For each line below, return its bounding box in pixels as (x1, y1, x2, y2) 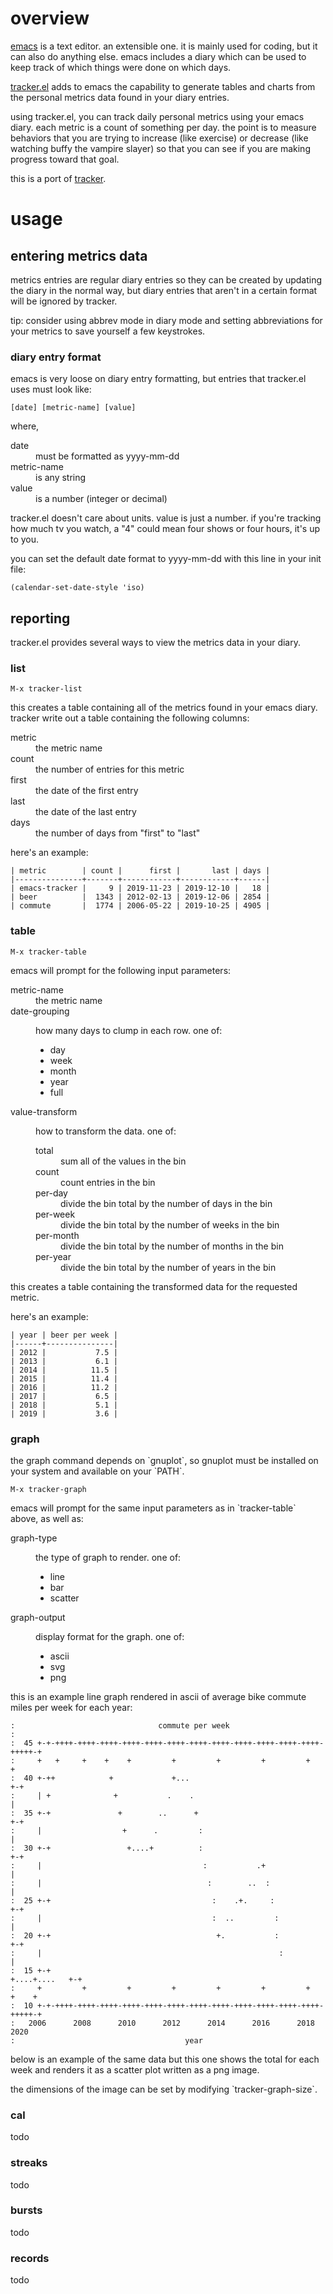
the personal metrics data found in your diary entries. (10, 91, 230, 103)
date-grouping (10, 1005, 70, 1017)
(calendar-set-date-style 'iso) (10, 583, 145, 593)
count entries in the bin (60, 1176, 156, 1188)
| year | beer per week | (10, 1330, 118, 1340)
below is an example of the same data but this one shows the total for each (10, 2053, 320, 2065)
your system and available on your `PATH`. (10, 1465, 185, 1477)
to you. (10, 533, 40, 546)
